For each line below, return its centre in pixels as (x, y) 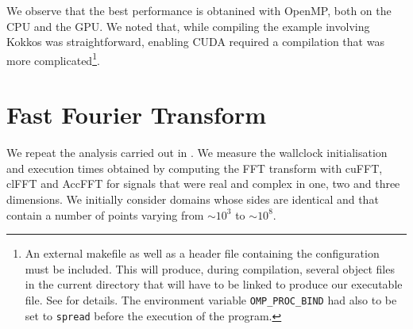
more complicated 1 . (53, 59)
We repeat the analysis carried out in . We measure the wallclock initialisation (197, 153)
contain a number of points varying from (105, 214)
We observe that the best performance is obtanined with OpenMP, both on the (199, 10)
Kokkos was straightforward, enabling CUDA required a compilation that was (195, 42)
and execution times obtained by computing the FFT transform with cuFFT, (195, 168)
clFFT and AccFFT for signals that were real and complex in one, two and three (203, 184)
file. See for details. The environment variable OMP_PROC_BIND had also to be (211, 299)
